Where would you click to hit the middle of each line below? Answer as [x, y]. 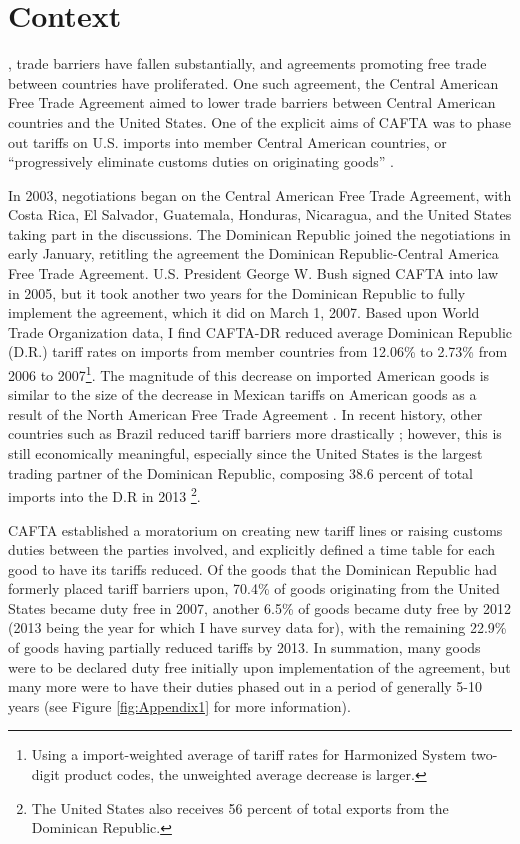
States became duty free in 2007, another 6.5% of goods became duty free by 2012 [260, 607]
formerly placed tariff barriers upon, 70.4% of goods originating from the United [254, 588]
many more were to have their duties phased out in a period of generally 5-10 [245, 686]
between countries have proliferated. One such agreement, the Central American [253, 82]
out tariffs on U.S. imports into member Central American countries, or [227, 141]
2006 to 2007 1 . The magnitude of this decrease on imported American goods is [249, 373]
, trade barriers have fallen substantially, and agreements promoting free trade [247, 63]
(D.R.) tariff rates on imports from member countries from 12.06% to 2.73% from [258, 351]
